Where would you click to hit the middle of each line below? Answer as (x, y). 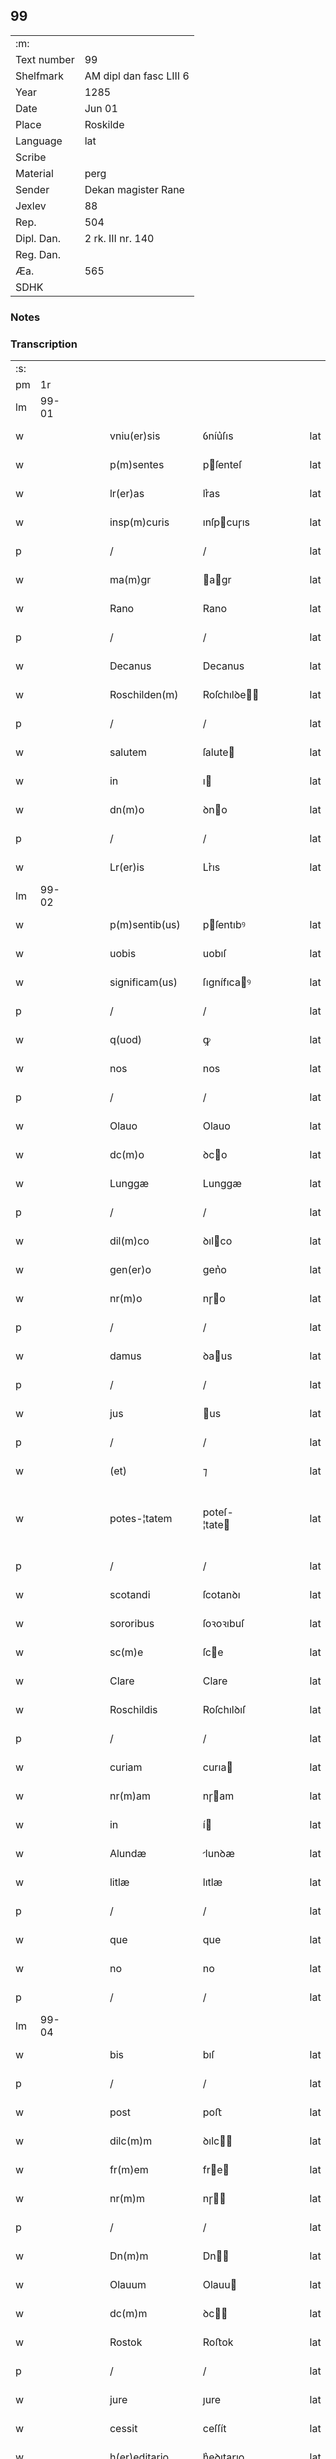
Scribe (31, 157)
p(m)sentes (137, 465)
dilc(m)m (131, 2141)
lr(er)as (127, 494)
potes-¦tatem (141, 1519)
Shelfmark (39, 76)
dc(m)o (127, 1155)
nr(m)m (127, 2199)
